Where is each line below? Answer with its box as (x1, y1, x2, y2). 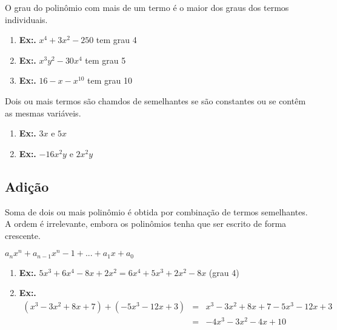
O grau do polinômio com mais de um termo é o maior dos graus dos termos (5, 1, 289, 13)
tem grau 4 (96, 33, 137, 46)
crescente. (5, 229, 41, 241)
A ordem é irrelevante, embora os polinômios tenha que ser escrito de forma (5, 217, 287, 230)
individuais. (5, 13, 48, 25)
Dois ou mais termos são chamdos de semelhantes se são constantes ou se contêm (5, 94, 306, 107)
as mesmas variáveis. (5, 106, 81, 119)
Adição (5, 177, 49, 195)
